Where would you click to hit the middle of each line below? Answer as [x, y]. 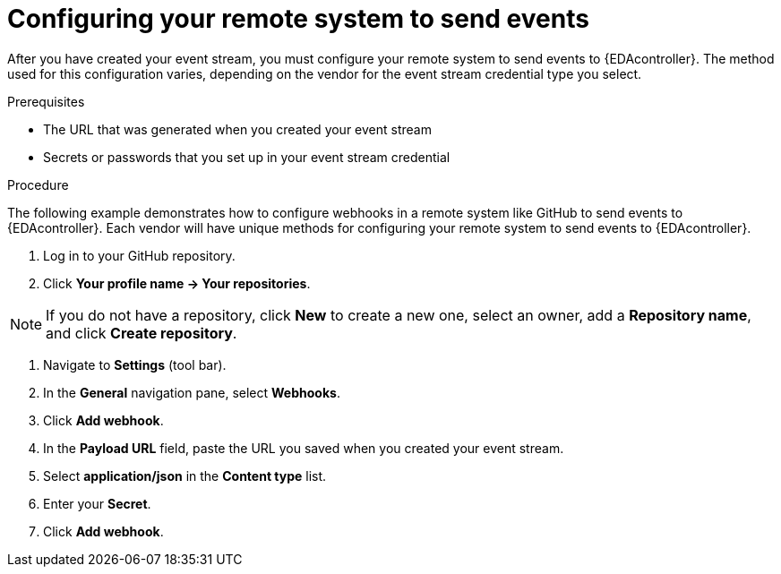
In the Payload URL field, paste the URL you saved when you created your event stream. [304, 448]
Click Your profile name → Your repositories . [177, 283]
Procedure [38, 184]
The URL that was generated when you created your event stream [237, 129]
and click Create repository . [142, 333]
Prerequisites [46, 101]
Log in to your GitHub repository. [139, 255]
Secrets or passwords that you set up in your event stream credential [247, 157]
